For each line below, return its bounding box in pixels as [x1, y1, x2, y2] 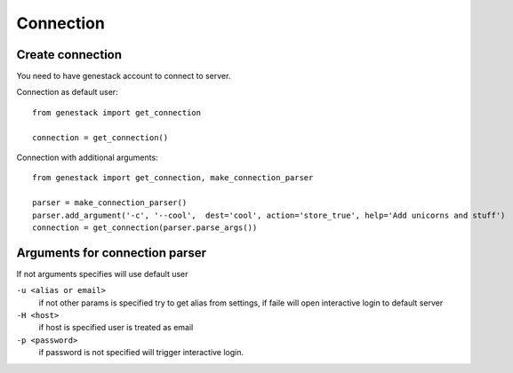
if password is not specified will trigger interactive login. [38, 347, 244, 358]
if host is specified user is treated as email [38, 322, 194, 333]
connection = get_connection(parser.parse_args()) [32, 222, 258, 233]
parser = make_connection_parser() [32, 198, 188, 208]
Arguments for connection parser [16, 245, 206, 260]
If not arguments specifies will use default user [16, 268, 188, 279]
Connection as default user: [16, 87, 119, 98]
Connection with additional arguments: [16, 152, 159, 163]
